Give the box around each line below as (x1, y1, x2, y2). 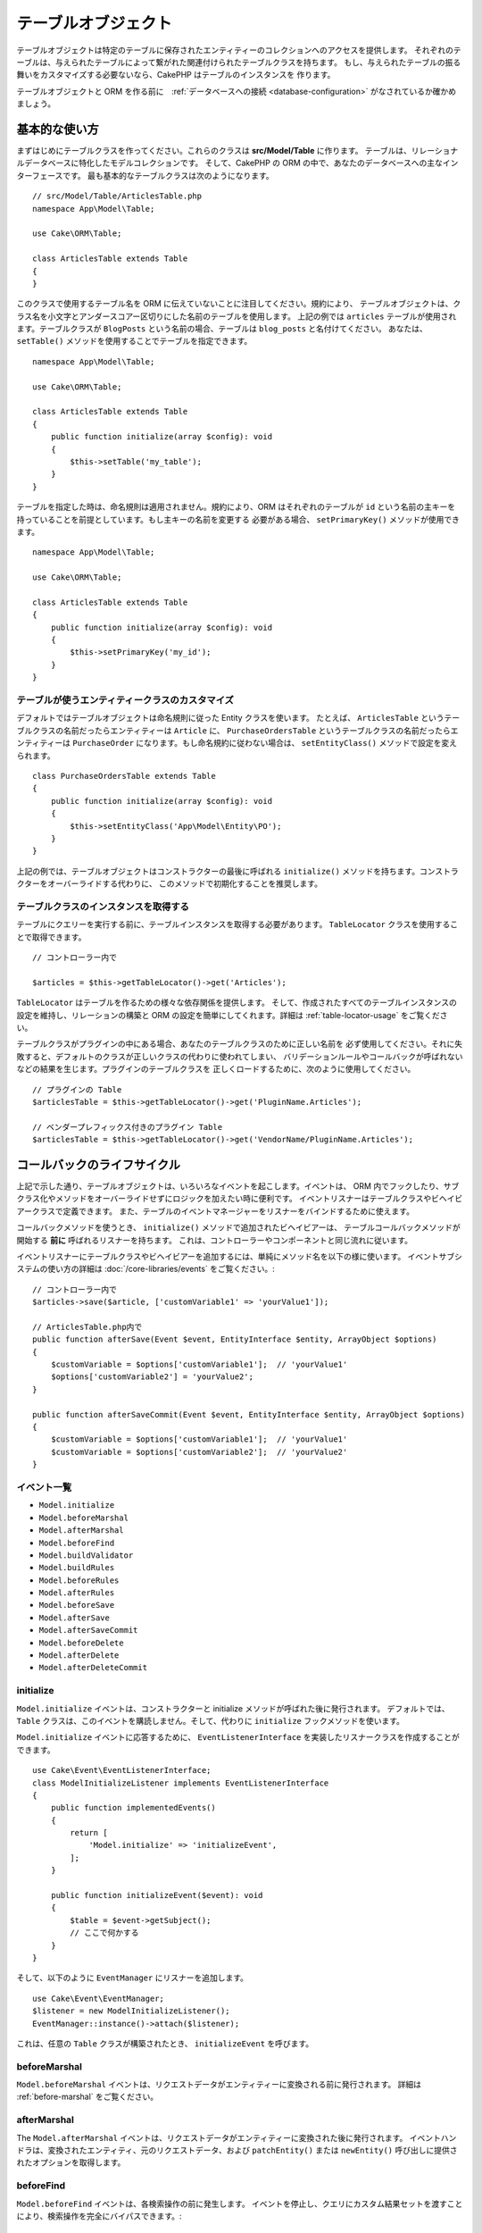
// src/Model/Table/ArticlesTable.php (32, 191, 203, 201)
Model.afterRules (38, 1588, 115, 1598)
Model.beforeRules (38, 1575, 120, 1585)
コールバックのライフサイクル (16, 1157, 180, 1172)
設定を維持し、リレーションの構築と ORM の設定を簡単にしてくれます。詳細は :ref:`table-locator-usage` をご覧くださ (16, 1009, 448, 1020)
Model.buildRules (38, 1563, 115, 1573)
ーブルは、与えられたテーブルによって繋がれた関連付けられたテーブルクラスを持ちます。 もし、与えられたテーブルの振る (16, 56, 461, 67)
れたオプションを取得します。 (16, 2157, 126, 2168)
